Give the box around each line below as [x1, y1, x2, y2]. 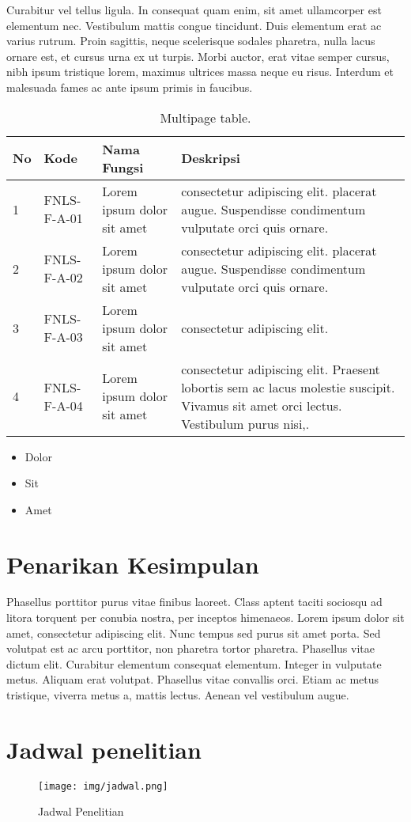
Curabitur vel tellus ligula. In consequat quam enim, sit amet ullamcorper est [6, 2, 382, 17]
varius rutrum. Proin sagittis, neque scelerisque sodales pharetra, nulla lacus [6, 32, 375, 49]
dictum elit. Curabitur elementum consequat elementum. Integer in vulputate [6, 655, 382, 672]
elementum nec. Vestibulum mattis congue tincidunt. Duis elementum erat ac [6, 17, 382, 33]
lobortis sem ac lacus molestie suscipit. [181, 377, 395, 396]
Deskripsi [181, 149, 240, 168]
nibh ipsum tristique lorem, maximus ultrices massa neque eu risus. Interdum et [6, 63, 394, 80]
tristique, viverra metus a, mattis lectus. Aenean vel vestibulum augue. [6, 687, 349, 703]
